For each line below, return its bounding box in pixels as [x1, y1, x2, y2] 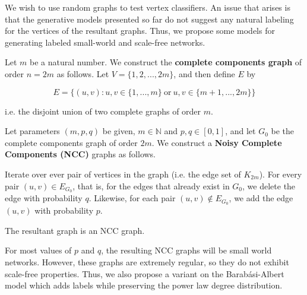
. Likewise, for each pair [88, 192, 176, 204]
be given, [102, 125, 135, 137]
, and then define [173, 67, 235, 80]
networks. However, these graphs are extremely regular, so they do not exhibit [5, 256, 289, 268]
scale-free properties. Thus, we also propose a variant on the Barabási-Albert [5, 267, 284, 280]
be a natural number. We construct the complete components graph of [30, 56, 302, 68]
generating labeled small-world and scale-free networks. [5, 36, 205, 48]
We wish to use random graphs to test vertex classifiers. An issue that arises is [5, 1, 290, 13]
